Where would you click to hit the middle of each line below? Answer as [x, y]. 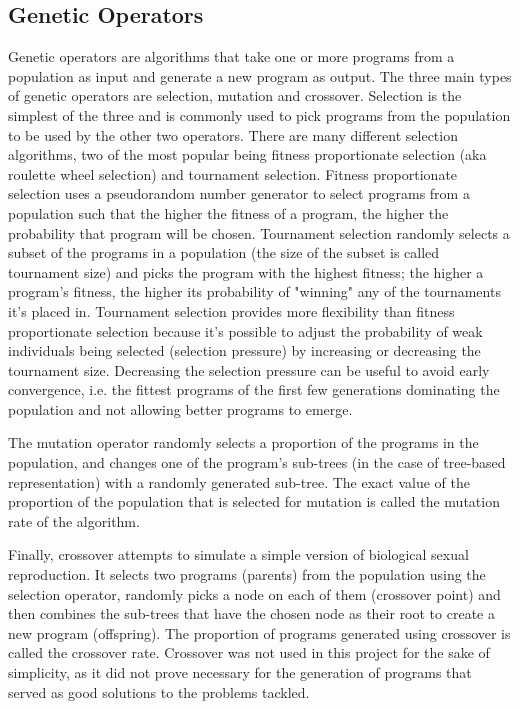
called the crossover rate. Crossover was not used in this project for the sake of [249, 652]
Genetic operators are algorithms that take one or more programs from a [231, 56]
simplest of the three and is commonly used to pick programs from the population [259, 114]
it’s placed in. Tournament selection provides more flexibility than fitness [231, 310]
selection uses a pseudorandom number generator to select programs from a [239, 193]
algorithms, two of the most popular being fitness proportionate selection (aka [247, 154]
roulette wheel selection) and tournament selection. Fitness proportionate [233, 173]
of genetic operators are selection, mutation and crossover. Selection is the [235, 95]
